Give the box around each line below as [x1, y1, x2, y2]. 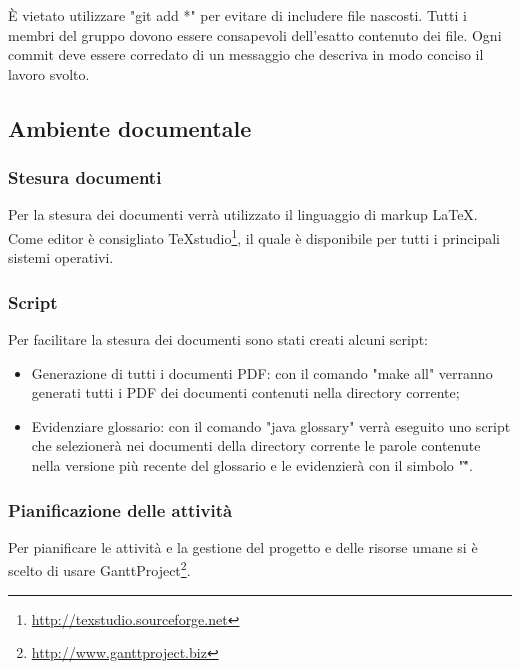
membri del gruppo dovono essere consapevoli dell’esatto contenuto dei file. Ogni [8, 24, 502, 45]
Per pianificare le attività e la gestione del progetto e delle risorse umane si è [8, 536, 478, 557]
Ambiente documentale [8, 112, 252, 143]
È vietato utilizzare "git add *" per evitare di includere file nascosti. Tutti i [8, 5, 467, 25]
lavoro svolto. [8, 63, 90, 84]
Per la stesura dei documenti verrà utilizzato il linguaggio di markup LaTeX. [8, 204, 478, 225]
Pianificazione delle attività [8, 497, 233, 522]
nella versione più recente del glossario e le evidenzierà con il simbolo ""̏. [31, 455, 473, 475]
